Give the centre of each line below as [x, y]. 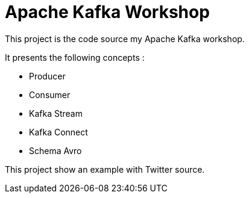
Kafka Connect [58, 132]
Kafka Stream [56, 113]
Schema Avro [55, 150]
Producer [47, 76]
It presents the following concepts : [75, 57]
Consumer [50, 94]
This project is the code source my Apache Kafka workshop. [125, 39]
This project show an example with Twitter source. [105, 169]
